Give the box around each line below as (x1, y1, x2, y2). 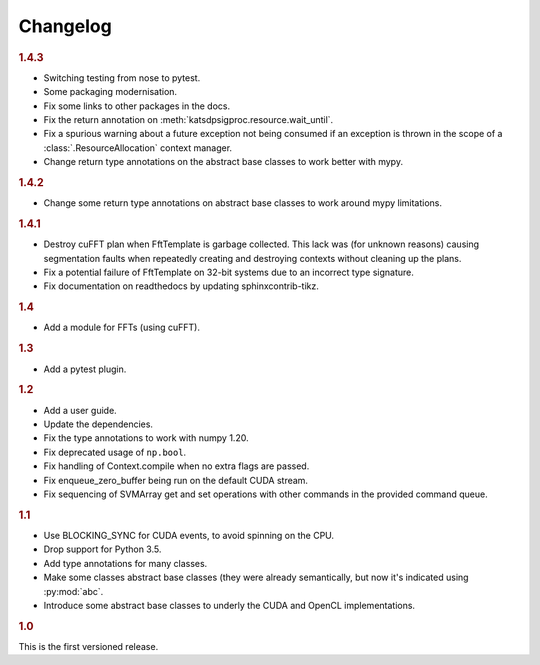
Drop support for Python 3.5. (43, 543, 162, 555)
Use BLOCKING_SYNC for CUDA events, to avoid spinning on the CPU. (43, 529, 335, 541)
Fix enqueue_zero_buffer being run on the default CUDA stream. (43, 474, 309, 486)
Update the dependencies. (43, 418, 154, 430)
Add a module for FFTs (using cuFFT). (43, 321, 200, 334)
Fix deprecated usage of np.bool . (43, 446, 187, 458)
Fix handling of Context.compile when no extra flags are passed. (43, 460, 310, 472)
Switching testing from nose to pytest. (43, 71, 201, 84)
